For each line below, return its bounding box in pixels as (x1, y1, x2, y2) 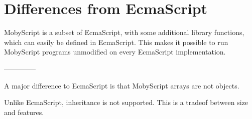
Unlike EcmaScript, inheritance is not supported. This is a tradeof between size (4, 97, 248, 107)
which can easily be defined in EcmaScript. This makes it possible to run (4, 36, 228, 47)
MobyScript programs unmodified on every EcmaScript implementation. (4, 46, 226, 57)
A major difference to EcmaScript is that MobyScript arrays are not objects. (4, 80, 239, 90)
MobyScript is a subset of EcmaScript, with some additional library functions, (4, 27, 244, 37)
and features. (4, 106, 44, 117)
